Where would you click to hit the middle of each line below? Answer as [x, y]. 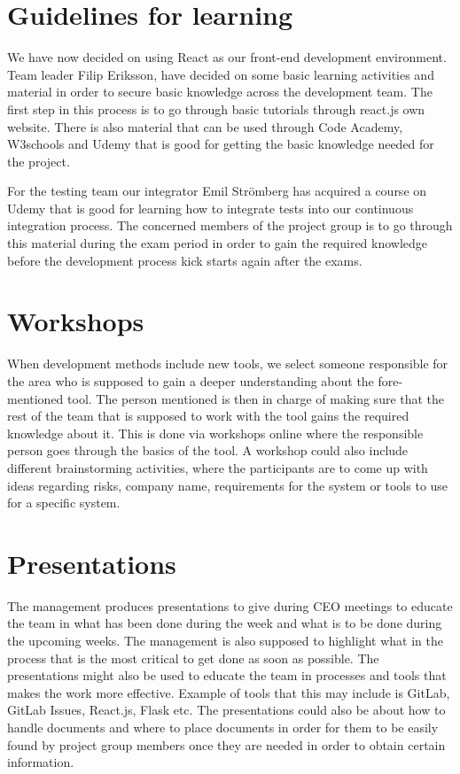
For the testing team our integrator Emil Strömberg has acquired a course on [217, 191]
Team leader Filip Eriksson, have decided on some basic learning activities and [221, 74]
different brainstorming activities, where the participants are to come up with [218, 467]
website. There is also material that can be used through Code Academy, [205, 126]
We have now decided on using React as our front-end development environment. [227, 57]
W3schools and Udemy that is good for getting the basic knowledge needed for [221, 144]
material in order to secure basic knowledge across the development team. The [220, 92]
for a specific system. [64, 503]
